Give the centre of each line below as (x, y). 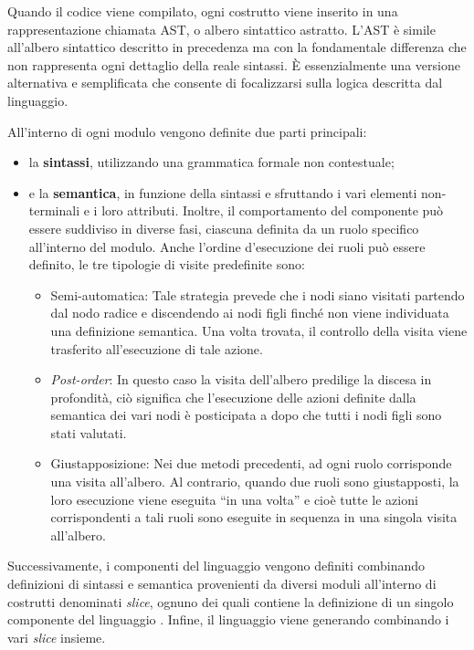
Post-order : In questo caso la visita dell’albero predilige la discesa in (241, 379)
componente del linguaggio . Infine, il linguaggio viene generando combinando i (228, 619)
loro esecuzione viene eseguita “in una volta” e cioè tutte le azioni (234, 499)
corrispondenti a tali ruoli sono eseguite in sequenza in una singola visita (254, 517)
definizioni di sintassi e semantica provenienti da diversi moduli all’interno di (222, 584)
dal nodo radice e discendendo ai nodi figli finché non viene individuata (250, 313)
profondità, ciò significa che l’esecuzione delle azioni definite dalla (233, 397)
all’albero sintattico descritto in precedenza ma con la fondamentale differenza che (237, 47)
